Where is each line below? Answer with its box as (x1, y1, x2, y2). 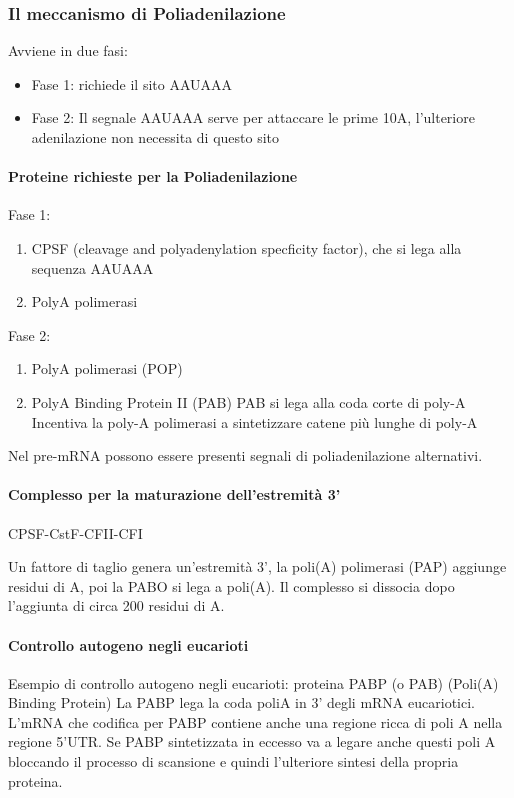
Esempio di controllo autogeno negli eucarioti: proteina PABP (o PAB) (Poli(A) (8, 672, 499, 693)
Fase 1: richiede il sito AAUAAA (31, 73, 233, 94)
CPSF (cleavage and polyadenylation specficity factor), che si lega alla (31, 237, 462, 258)
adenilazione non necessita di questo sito (31, 127, 280, 147)
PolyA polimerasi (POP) (31, 358, 183, 379)
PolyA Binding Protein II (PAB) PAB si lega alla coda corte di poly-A (31, 391, 466, 412)
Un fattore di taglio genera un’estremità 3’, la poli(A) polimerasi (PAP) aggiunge (8, 556, 507, 577)
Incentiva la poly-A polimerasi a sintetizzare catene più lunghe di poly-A (31, 411, 478, 432)
